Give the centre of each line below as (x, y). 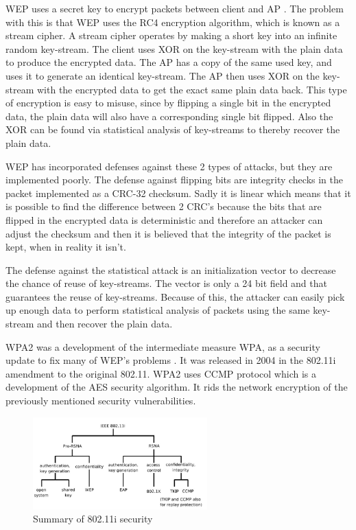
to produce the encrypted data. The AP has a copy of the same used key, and (169, 62)
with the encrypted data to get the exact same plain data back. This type (192, 89)
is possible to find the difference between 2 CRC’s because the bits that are (164, 206)
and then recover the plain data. (105, 324)
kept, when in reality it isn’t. (66, 247)
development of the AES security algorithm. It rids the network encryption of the (177, 387)
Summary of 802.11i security (93, 519)
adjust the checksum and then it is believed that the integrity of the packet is (168, 233)
